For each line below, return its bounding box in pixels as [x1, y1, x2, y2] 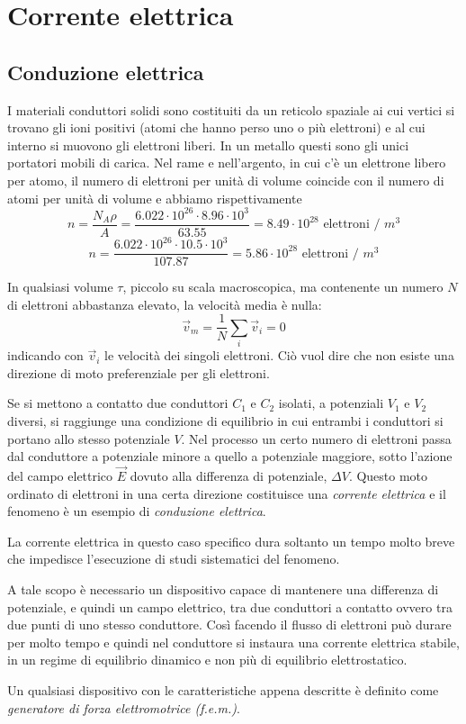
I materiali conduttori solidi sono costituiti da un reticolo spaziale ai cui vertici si [7, 100, 455, 119]
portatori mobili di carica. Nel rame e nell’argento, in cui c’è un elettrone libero [7, 153, 446, 172]
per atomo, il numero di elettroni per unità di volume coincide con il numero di [7, 170, 444, 189]
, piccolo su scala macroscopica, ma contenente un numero [122, 277, 444, 296]
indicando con [7, 346, 84, 365]
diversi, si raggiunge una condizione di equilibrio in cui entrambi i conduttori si [7, 412, 444, 430]
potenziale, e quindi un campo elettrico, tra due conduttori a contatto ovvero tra [7, 597, 453, 616]
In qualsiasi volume [7, 277, 113, 296]
